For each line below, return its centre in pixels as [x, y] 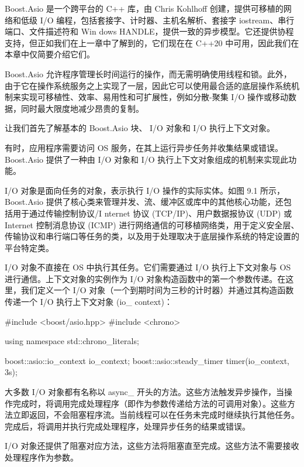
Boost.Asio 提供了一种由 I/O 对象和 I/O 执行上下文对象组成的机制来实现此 [147, 159]
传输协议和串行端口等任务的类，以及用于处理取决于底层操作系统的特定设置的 [152, 236]
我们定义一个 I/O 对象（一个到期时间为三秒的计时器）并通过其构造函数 [157, 290]
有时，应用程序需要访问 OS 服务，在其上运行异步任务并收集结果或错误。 [144, 147]
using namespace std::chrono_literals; [72, 341]
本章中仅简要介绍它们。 [50, 54]
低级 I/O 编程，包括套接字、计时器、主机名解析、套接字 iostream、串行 [158, 20]
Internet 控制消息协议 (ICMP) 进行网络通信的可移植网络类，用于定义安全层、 [152, 224]
